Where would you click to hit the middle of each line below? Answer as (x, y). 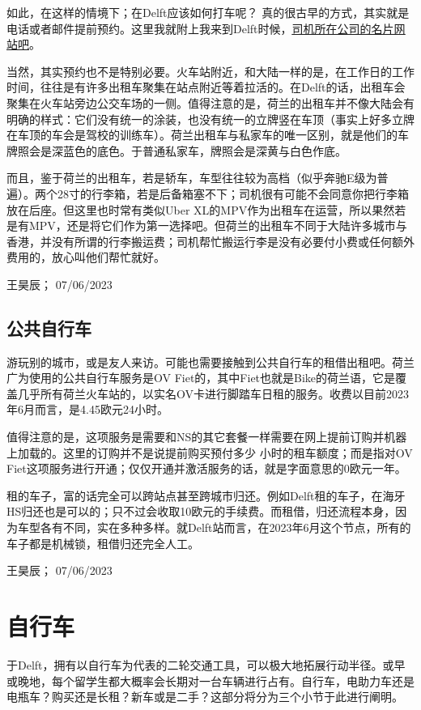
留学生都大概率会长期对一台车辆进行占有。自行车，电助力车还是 (244, 680)
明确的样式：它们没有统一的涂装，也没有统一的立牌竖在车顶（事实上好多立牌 (210, 119)
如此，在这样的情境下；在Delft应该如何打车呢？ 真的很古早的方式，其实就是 (208, 12)
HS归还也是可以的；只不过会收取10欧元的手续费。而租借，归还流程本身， (201, 511)
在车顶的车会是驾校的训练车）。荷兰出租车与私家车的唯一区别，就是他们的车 (208, 135)
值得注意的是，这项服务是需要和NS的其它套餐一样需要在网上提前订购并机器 (207, 437)
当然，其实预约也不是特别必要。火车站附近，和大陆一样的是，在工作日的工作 (210, 71)
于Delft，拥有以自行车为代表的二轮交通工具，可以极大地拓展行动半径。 (195, 664)
